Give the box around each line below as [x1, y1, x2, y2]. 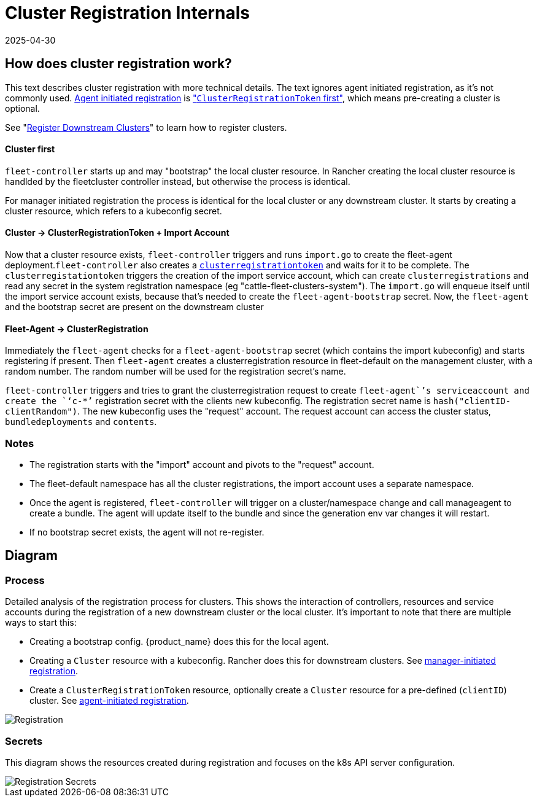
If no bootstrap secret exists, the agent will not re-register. [29, 527, 265, 537]
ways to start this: [5, 617, 77, 628]
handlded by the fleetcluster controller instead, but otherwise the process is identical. [5, 176, 350, 187]
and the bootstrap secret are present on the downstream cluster [5, 302, 264, 313]
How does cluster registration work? [5, 56, 232, 72]
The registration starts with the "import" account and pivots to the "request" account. [29, 459, 374, 470]
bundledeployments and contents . [5, 416, 157, 427]
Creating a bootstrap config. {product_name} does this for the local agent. [29, 636, 329, 647]
